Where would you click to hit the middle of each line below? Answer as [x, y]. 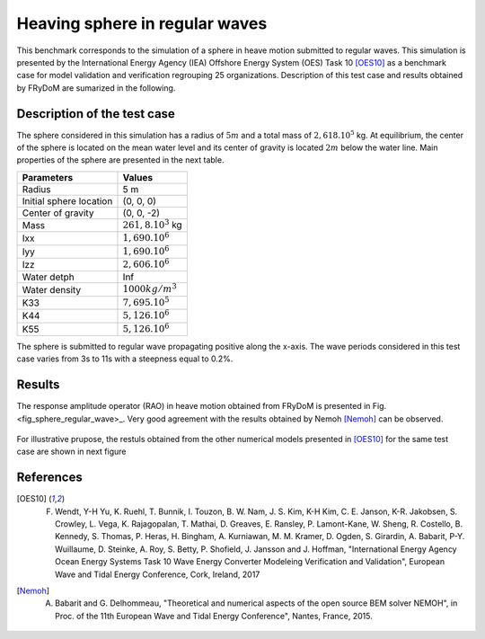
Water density [52, 289]
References [49, 478]
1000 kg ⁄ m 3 [150, 288]
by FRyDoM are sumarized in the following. [96, 88]
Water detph [48, 277]
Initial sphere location [67, 200]
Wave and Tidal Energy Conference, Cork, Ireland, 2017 [158, 574]
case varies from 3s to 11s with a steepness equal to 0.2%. [125, 359]
